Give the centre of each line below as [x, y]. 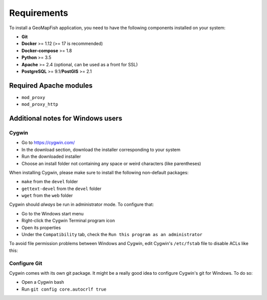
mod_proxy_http [40, 104]
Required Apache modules [51, 85]
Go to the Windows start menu [53, 213]
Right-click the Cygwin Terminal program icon [68, 221]
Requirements [39, 13]
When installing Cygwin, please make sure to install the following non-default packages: [99, 172]
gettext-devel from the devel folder [61, 189]
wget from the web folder [47, 196]
